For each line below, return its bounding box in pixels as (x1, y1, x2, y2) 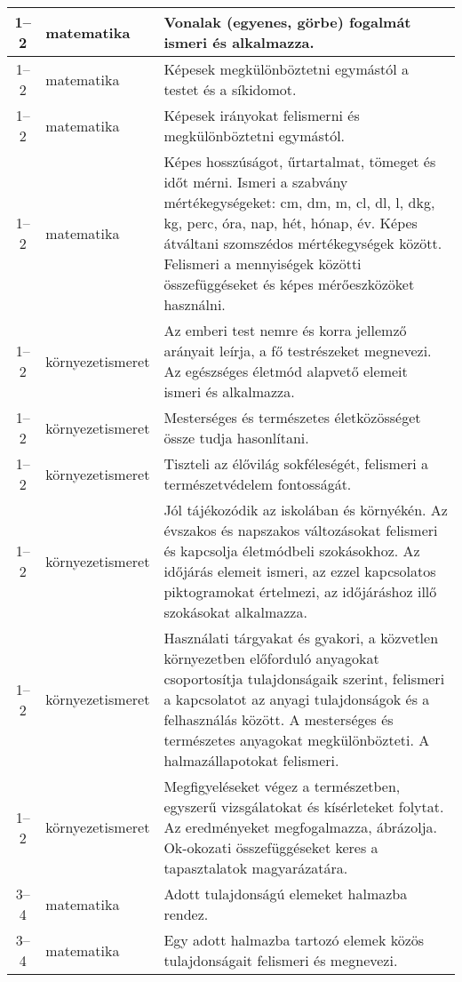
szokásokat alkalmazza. (163, 602, 307, 622)
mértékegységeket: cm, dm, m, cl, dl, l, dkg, (163, 192, 435, 212)
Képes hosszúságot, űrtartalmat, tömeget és (163, 151, 436, 172)
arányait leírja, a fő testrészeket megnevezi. (163, 340, 432, 361)
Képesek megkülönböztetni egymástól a (163, 59, 410, 79)
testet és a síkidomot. (163, 79, 297, 100)
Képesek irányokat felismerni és (163, 105, 360, 125)
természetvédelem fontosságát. (163, 474, 352, 494)
